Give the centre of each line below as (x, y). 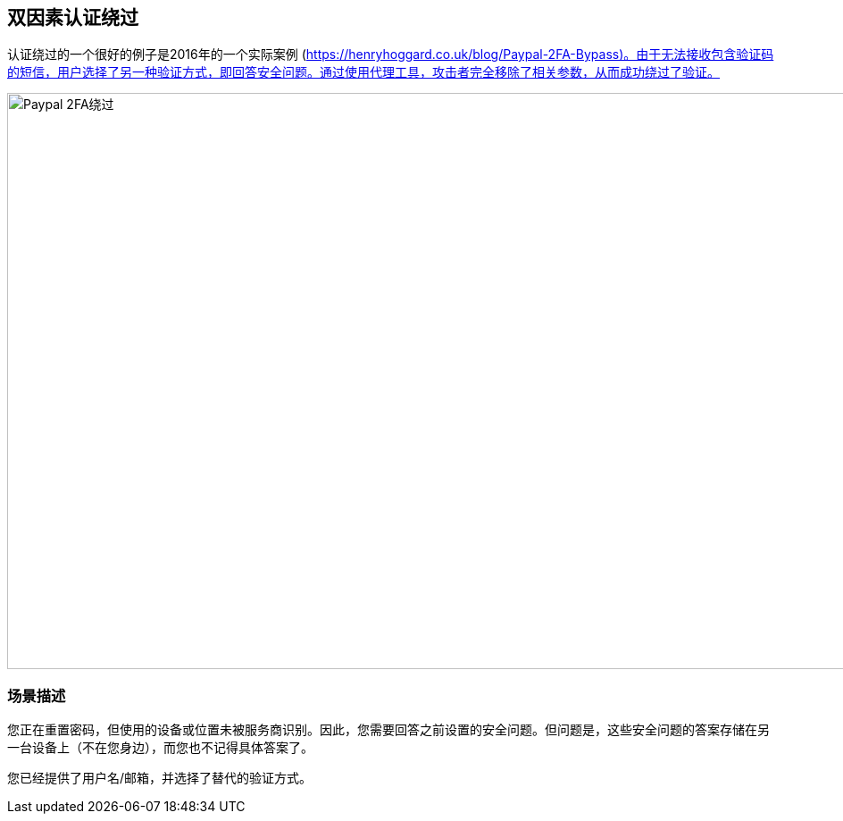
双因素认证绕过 (73, 17)
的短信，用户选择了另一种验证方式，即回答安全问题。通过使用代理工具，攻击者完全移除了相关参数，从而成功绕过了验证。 (363, 72)
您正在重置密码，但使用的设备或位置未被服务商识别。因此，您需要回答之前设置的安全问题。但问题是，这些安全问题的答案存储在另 (388, 730)
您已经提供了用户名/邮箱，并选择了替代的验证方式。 (160, 778)
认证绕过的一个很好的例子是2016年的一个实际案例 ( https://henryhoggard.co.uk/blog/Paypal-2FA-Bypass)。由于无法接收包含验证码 (391, 54)
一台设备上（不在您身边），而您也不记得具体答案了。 (160, 748)
